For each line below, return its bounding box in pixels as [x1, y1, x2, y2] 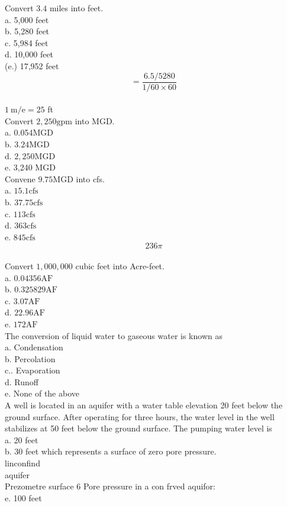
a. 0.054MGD [5, 126, 53, 138]
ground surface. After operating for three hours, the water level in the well [5, 410, 275, 423]
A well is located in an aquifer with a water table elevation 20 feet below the [5, 399, 283, 411]
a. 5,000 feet [5, 13, 49, 25]
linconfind [5, 457, 40, 469]
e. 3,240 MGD [5, 161, 56, 173]
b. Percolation [5, 352, 56, 365]
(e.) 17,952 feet [5, 59, 59, 72]
